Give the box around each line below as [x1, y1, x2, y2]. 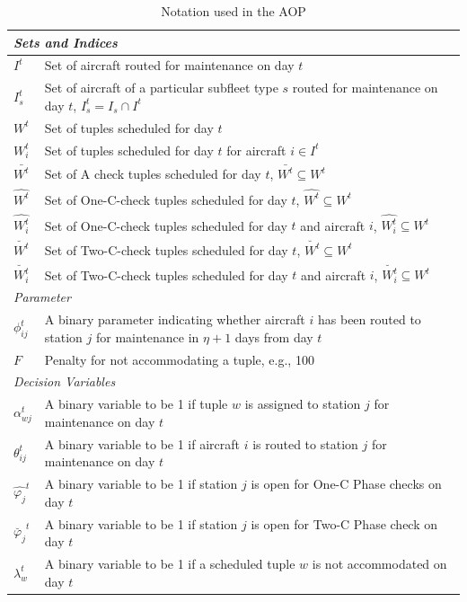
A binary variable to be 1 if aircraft [44, 434, 240, 453]
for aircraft [226, 140, 286, 159]
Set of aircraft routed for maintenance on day [44, 56, 295, 75]
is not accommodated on [312, 553, 447, 572]
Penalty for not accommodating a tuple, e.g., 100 [44, 350, 314, 368]
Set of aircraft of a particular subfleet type [44, 78, 278, 97]
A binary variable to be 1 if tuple [44, 394, 228, 413]
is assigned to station [244, 394, 361, 413]
